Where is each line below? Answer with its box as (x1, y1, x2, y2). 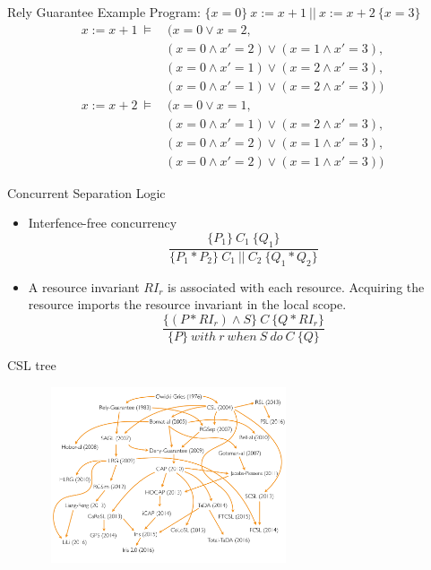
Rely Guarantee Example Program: (7, 3, 201, 21)
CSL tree (7, 355, 56, 374)
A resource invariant (28, 277, 140, 296)
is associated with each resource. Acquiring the (168, 277, 425, 296)
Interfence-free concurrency (28, 213, 177, 232)
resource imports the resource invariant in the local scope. (28, 295, 347, 314)
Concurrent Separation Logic (7, 183, 166, 202)
